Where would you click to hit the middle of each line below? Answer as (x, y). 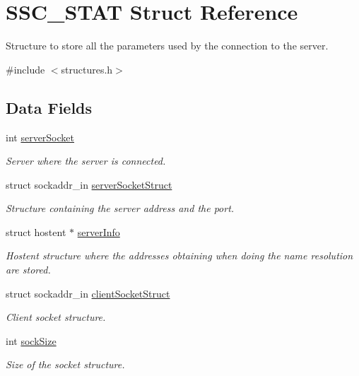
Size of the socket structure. (65, 364)
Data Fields (49, 107)
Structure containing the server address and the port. (120, 208)
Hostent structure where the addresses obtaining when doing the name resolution (179, 255)
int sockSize (31, 340)
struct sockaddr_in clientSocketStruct (88, 293)
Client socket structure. (56, 317)
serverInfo (99, 231)
